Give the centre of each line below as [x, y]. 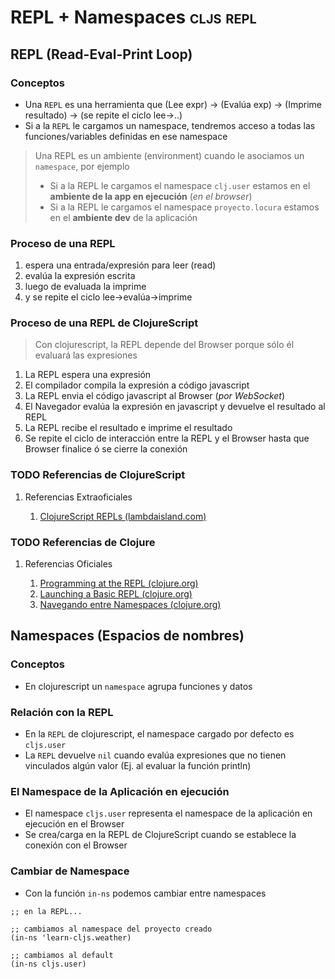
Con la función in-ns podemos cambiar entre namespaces [145, 893]
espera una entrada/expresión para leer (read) [120, 265]
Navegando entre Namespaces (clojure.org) [130, 605]
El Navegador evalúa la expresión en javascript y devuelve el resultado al [175, 407]
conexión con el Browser [76, 845]
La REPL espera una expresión [88, 375]
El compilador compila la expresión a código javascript [137, 385]
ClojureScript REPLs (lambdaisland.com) [123, 516]
